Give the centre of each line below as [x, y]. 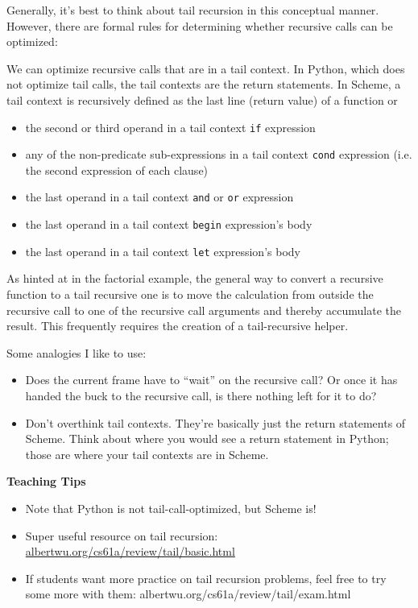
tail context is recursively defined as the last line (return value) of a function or [202, 99]
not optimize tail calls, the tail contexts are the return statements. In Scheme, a [204, 84]
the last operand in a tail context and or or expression [159, 197]
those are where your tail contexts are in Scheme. [147, 454]
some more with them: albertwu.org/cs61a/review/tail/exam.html [188, 594]
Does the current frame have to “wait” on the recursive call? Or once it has [211, 380]
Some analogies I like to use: [77, 352]
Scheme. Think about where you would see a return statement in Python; [207, 438]
